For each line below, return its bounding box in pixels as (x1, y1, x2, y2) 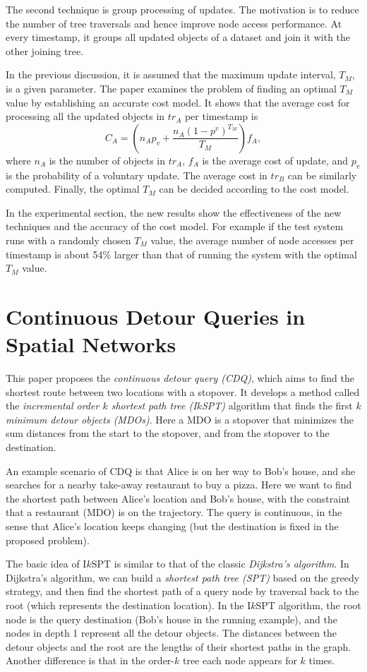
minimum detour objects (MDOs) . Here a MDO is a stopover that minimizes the (6, 412, 354, 426)
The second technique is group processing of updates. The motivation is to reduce (6, 2, 359, 16)
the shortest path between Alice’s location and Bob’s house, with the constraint (6, 491, 350, 505)
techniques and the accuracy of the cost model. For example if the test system (6, 219, 344, 234)
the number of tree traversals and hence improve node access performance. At (6, 16, 342, 30)
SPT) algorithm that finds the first (201, 398, 353, 413)
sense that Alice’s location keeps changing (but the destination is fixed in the (6, 518, 339, 533)
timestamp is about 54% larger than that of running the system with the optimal (6, 246, 357, 261)
